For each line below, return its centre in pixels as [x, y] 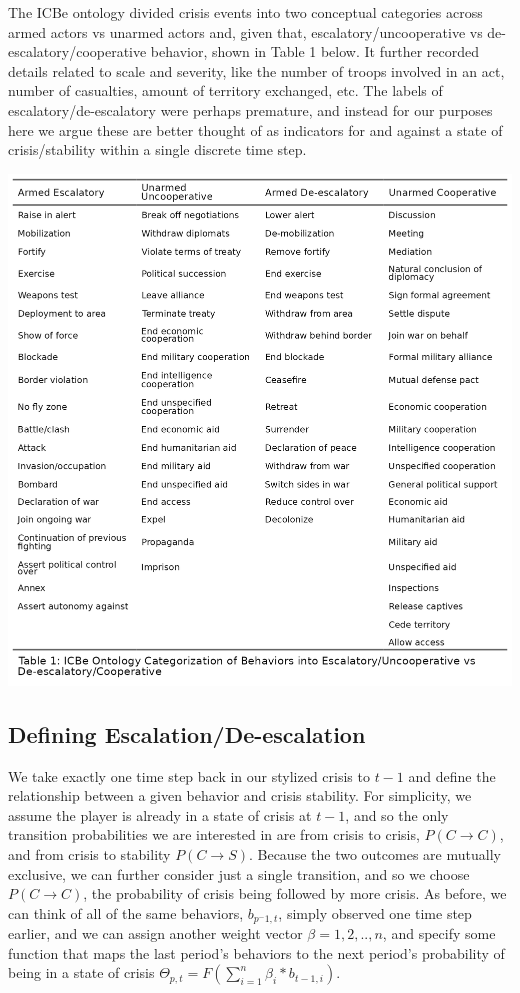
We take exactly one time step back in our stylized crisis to [189, 775]
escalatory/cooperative [77, 51]
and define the [452, 775]
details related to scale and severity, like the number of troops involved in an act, [256, 70]
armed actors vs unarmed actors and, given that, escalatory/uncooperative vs [245, 31]
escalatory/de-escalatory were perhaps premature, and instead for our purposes [250, 109]
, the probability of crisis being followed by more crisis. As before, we [295, 893]
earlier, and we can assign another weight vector [155, 933]
